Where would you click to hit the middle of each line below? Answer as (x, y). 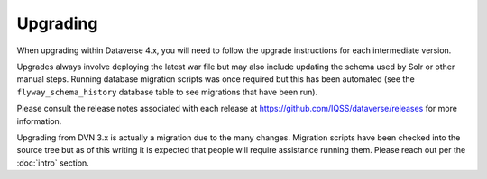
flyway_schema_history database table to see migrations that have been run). (167, 92)
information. (39, 121)
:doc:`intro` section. (53, 163)
